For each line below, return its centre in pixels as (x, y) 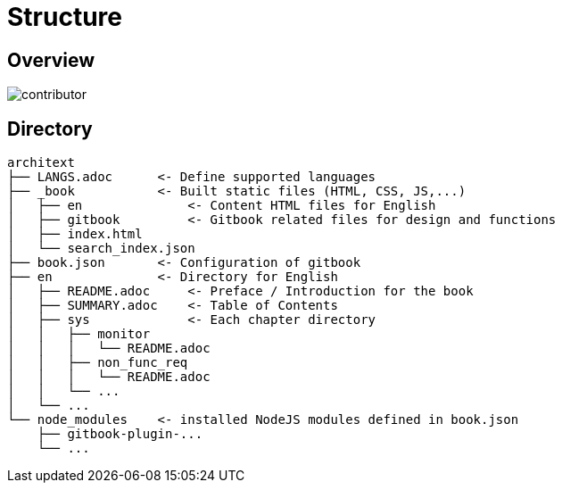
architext (41, 163)
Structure (65, 17)
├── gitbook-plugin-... (120, 434)
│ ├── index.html (75, 234)
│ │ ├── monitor (79, 334)
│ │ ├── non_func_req (98, 363)
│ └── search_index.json (101, 249)
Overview (51, 60)
